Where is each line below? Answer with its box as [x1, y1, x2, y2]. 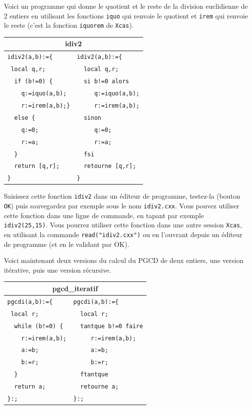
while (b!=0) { [14, 322, 63, 330]
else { [14, 114, 36, 121]
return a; [14, 383, 46, 390]
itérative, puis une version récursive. [4, 264, 111, 275]
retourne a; [80, 383, 119, 390]
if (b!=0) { [14, 78, 53, 85]
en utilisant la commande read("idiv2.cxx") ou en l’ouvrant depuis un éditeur [4, 229, 243, 240]
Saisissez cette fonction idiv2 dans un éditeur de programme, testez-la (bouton [4, 191, 240, 201]
